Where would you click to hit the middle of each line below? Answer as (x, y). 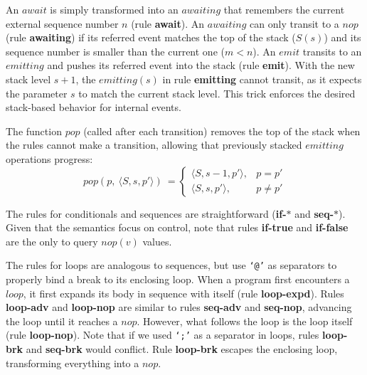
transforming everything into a (73, 363)
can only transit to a (294, 23)
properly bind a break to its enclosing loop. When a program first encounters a (178, 279)
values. (157, 241)
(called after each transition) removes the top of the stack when (222, 131)
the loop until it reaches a (62, 321)
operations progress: (49, 158)
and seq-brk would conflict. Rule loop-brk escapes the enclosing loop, (182, 349)
